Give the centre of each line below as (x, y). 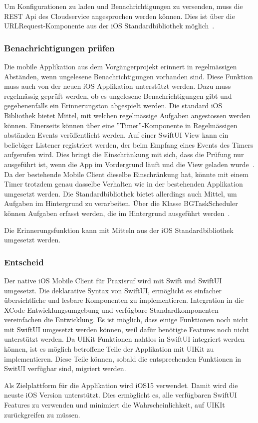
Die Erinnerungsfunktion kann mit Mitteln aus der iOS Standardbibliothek (119, 230)
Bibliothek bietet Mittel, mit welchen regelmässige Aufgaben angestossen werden (127, 115)
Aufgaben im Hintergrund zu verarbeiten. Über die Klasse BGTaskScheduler (121, 203)
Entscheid (24, 262)
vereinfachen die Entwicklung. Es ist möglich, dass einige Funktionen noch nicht (126, 319)
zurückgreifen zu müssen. (42, 414)
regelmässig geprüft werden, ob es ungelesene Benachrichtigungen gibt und (118, 96)
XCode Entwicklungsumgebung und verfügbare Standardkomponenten (111, 310)
